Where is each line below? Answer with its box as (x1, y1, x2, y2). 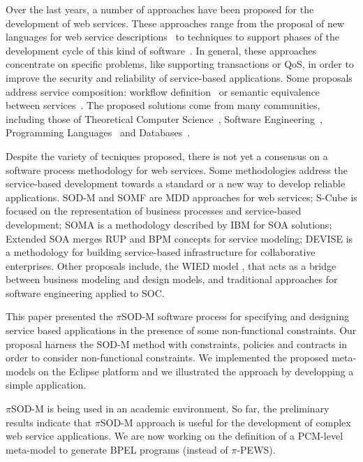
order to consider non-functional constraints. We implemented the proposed (6, 350, 329, 365)
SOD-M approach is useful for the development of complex (100, 414, 351, 429)
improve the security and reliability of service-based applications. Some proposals (6, 70, 353, 85)
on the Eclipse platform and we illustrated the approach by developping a (38, 363, 354, 378)
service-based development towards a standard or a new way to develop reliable (6, 176, 346, 191)
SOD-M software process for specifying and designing (121, 309, 349, 324)
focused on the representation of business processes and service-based (6, 203, 302, 218)
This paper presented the (6, 309, 113, 324)
